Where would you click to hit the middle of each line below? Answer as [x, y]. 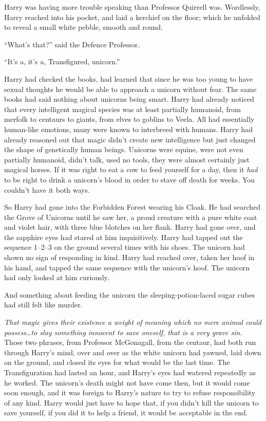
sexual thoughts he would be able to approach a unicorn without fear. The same [130, 89]
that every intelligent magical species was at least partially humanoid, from [122, 109]
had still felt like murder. [43, 305]
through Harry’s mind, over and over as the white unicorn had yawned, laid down [133, 352]
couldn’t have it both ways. [47, 189]
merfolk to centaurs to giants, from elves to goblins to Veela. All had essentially [129, 119]
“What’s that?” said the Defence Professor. [72, 44]
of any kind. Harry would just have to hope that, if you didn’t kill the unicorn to [131, 402]
